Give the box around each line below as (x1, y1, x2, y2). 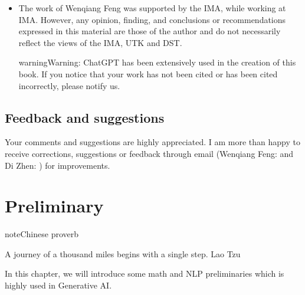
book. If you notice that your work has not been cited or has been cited (18, 67, 278, 80)
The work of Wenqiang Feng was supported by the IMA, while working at (18, 2, 286, 14)
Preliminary (5, 194, 104, 218)
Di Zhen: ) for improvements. (5, 159, 110, 171)
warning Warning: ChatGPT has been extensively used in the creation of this (18, 56, 296, 68)
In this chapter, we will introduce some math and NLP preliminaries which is (5, 267, 284, 280)
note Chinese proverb (5, 228, 78, 240)
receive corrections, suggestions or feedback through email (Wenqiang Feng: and (5, 147, 294, 159)
